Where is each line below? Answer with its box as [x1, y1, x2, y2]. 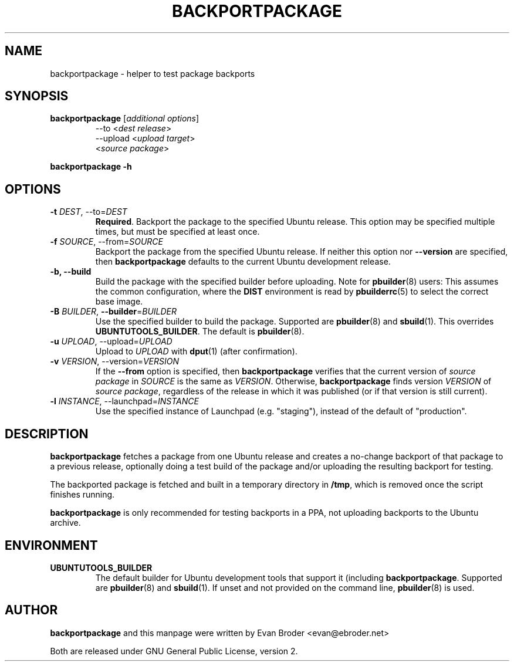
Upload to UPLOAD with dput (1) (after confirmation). [95, 346, 297, 357]
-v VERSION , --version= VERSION [50, 356, 180, 367]
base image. [95, 296, 143, 307]
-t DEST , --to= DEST [50, 207, 127, 217]
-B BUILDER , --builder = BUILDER [50, 306, 177, 317]
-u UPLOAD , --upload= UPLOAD [50, 336, 173, 347]
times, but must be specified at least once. [95, 226, 260, 237]
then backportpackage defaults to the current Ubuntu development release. [95, 256, 391, 267]
